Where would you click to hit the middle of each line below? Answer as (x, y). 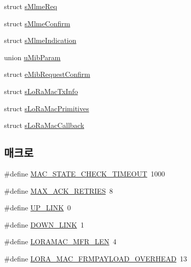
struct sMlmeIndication (40, 40)
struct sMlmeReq (31, 6)
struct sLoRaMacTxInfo (41, 91)
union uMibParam (32, 57)
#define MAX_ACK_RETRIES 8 (59, 190)
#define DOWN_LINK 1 (44, 224)
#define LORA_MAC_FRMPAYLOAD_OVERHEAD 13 (96, 258)
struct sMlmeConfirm (37, 23)
